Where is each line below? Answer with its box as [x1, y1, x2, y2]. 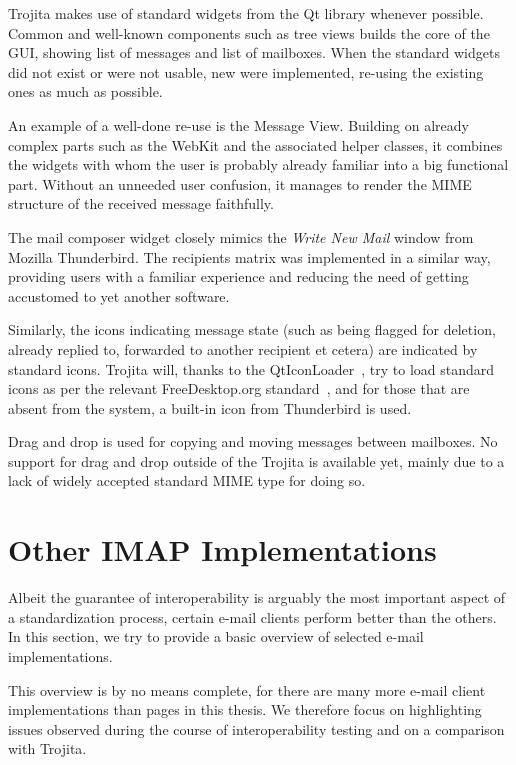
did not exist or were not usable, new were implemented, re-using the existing [8, 61, 484, 82]
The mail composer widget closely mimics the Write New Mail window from [8, 226, 474, 247]
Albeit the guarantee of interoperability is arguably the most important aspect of [8, 587, 506, 608]
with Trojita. [8, 738, 87, 759]
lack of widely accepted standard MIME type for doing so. [8, 470, 366, 491]
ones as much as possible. [8, 81, 163, 102]
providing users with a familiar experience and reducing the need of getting [8, 266, 469, 287]
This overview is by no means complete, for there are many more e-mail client [8, 679, 486, 700]
